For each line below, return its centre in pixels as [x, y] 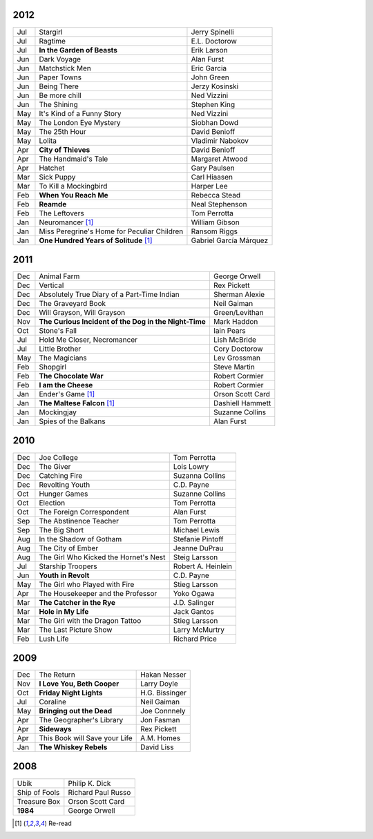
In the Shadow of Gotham [80, 539]
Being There [59, 86]
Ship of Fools [38, 792]
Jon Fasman [160, 720]
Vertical [51, 285]
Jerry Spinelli [212, 32]
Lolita [48, 140]
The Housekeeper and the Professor [98, 593]
